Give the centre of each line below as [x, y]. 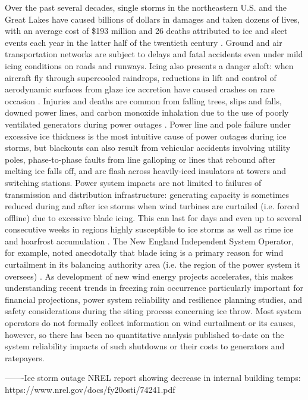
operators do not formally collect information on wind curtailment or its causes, [150, 323]
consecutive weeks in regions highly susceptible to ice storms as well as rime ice [149, 229]
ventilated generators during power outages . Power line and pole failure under [148, 124]
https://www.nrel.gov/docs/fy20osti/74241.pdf [90, 389]
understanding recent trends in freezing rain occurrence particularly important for [154, 288]
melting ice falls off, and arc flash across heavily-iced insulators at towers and [146, 171]
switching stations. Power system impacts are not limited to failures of [133, 182]
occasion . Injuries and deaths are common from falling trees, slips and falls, [143, 100]
